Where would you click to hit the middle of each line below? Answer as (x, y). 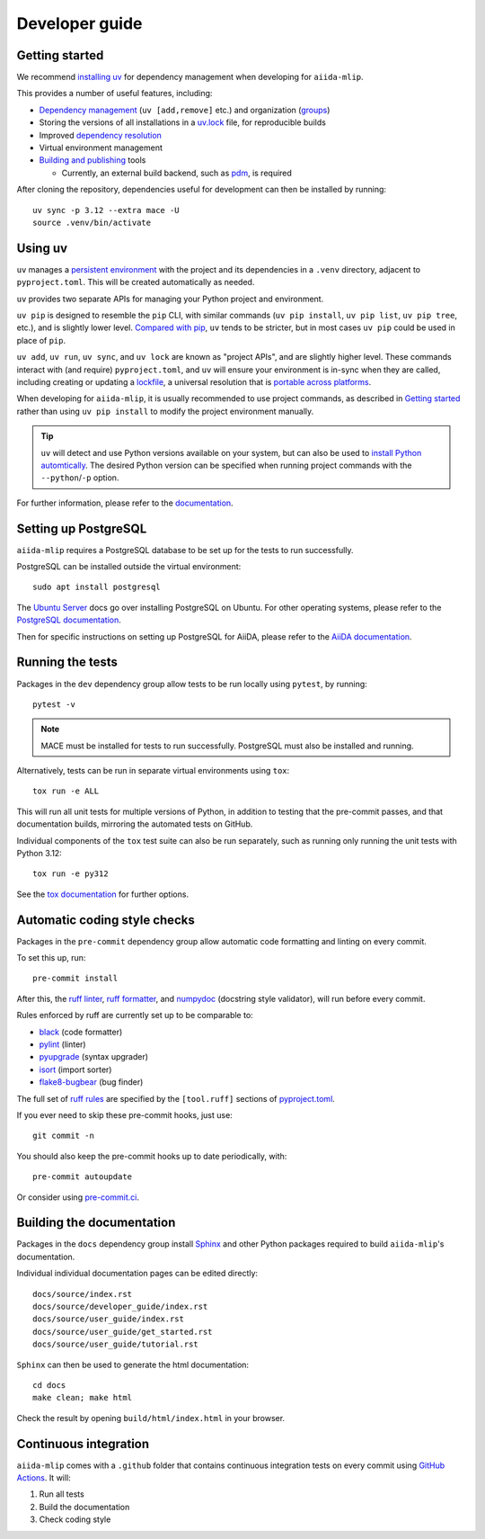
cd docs (49, 1385)
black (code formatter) (81, 1032)
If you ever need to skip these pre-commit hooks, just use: (124, 1115)
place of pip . (41, 340)
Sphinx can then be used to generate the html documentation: (133, 1365)
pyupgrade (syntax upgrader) (93, 1057)
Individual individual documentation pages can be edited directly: (137, 1274)
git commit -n (63, 1136)
